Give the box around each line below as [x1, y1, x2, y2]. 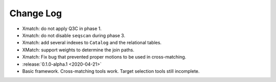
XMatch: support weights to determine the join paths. [22, 46, 135, 53]
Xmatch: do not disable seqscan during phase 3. [22, 32, 125, 38]
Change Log [9, 8, 62, 19]
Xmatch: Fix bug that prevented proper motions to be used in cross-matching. [22, 54, 187, 60]
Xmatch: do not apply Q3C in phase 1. [22, 25, 102, 32]
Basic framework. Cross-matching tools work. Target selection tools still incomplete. [22, 68, 200, 74]
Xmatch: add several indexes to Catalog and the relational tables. [22, 40, 162, 46]
